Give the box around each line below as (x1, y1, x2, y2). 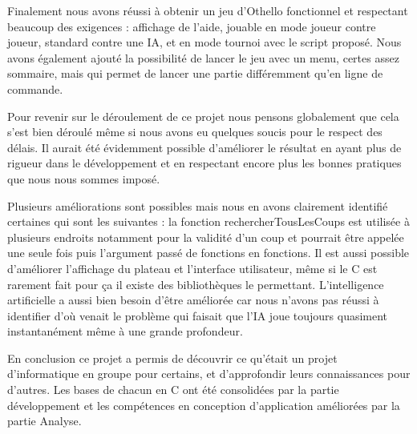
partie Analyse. (7, 412, 82, 429)
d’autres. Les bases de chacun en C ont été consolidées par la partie (7, 381, 339, 398)
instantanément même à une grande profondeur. (7, 323, 243, 340)
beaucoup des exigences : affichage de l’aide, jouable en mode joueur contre (7, 18, 376, 34)
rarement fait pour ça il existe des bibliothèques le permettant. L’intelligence (7, 275, 384, 292)
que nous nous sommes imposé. (7, 170, 160, 187)
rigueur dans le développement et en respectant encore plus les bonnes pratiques (7, 155, 402, 171)
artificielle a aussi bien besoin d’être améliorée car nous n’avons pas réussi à (7, 291, 379, 308)
